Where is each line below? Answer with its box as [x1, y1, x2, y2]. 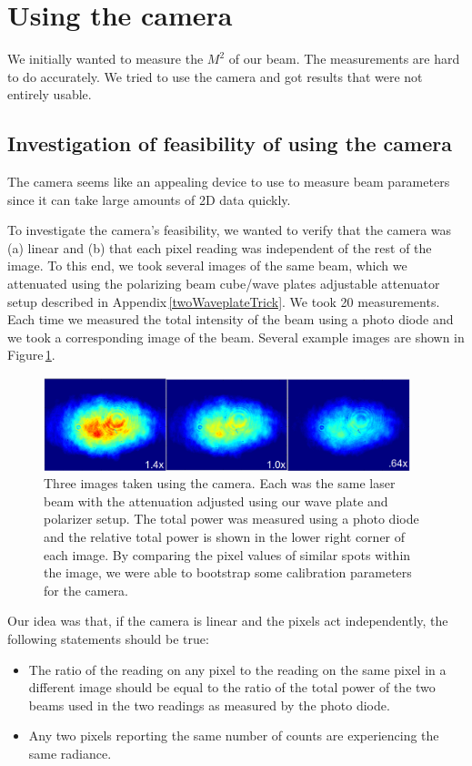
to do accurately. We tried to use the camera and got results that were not [7, 66, 423, 86]
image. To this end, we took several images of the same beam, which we [7, 256, 407, 275]
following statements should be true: [7, 629, 209, 649]
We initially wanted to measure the [7, 49, 204, 68]
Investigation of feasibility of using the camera [7, 129, 452, 158]
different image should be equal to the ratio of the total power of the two [28, 678, 436, 697]
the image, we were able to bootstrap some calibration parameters [44, 563, 412, 582]
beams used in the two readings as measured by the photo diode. [28, 695, 390, 714]
